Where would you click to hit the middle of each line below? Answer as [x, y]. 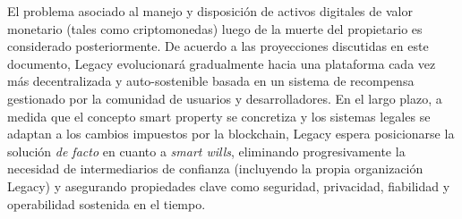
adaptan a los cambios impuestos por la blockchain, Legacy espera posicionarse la [231, 134]
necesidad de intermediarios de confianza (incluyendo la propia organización [215, 168]
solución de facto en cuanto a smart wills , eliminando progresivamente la [206, 151]
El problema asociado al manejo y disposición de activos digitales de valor [210, 11]
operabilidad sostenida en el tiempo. [107, 203]
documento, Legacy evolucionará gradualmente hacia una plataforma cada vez [222, 63]
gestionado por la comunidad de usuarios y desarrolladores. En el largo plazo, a [225, 98]
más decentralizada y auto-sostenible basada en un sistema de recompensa [211, 81]
